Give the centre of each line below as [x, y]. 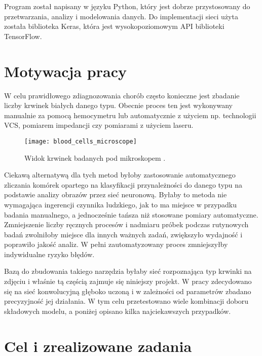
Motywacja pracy [65, 71]
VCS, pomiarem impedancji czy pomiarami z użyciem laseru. [99, 125]
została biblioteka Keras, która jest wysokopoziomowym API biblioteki [114, 26]
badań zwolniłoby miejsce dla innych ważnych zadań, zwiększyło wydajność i [123, 234]
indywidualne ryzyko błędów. [49, 254]
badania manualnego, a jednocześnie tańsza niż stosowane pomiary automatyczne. [131, 214]
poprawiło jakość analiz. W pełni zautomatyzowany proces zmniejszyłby [116, 244]
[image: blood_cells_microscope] [81, 141]
